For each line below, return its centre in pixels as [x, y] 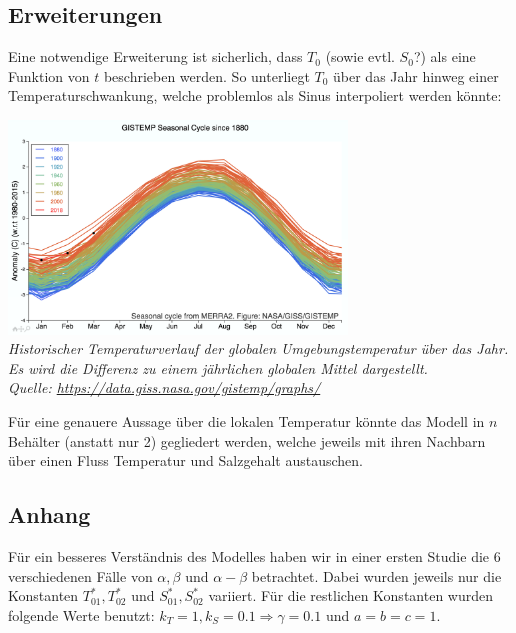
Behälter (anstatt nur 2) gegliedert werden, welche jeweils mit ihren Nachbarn [247, 440]
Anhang [49, 514]
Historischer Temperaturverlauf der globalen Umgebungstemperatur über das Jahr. [258, 348]
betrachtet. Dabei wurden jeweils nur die [376, 575]
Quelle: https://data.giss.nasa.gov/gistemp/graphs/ [164, 387]
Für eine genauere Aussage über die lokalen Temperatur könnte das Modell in [246, 420]
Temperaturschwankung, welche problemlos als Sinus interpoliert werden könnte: [255, 95]
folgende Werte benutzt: [81, 614]
